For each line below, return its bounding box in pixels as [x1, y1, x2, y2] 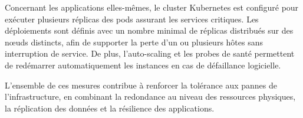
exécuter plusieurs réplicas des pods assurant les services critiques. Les [5, 12, 259, 25]
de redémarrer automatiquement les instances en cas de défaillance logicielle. [5, 58, 281, 71]
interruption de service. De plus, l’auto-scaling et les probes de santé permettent [5, 47, 295, 60]
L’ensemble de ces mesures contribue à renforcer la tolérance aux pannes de [5, 78, 277, 91]
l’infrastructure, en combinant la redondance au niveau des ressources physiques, [5, 90, 296, 103]
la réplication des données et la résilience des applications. [5, 101, 215, 114]
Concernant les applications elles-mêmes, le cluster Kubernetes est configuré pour [5, 1, 299, 13]
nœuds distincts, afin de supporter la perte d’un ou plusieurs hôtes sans [5, 35, 264, 48]
